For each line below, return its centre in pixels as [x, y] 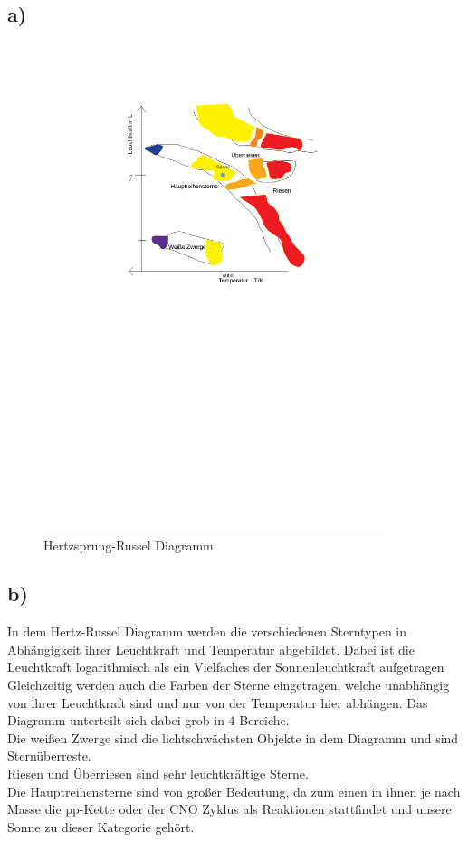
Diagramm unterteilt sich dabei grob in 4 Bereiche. [148, 720]
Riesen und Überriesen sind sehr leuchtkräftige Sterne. [158, 774]
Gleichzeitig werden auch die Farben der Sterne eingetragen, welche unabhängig [229, 685]
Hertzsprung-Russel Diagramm [129, 545]
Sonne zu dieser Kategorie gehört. [101, 826]
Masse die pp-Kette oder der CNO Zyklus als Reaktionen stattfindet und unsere [229, 809]
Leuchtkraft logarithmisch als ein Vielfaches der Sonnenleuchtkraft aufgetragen [226, 667]
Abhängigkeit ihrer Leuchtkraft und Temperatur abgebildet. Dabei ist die [211, 649]
